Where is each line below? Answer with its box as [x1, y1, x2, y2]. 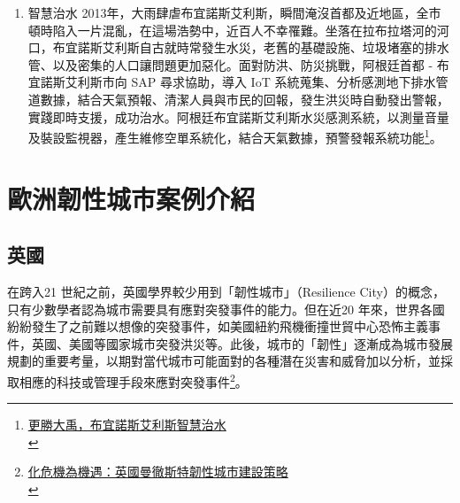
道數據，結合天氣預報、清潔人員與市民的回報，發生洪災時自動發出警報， [27, 89, 449, 108]
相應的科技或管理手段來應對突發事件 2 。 [19, 369, 248, 391]
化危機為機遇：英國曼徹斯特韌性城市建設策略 [27, 462, 288, 481]
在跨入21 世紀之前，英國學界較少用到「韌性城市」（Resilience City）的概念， [7, 282, 445, 300]
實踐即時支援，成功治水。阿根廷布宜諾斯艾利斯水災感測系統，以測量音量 [27, 107, 449, 126]
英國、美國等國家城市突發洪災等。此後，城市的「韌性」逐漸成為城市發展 [31, 334, 453, 352]
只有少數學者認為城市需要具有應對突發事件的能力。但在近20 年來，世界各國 [7, 299, 445, 318]
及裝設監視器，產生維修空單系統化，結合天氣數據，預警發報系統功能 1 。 [27, 126, 442, 146]
